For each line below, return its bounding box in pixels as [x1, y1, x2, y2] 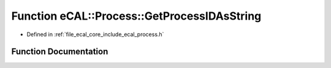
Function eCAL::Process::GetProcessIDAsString [11, 9, 262, 23]
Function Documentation [11, 47, 108, 57]
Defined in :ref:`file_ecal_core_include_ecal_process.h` [26, 31, 164, 38]
